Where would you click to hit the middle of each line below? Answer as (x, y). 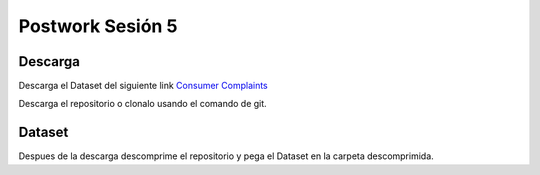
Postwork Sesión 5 (98, 26)
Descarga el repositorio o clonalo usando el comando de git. (142, 104)
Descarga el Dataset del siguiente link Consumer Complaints (143, 86)
